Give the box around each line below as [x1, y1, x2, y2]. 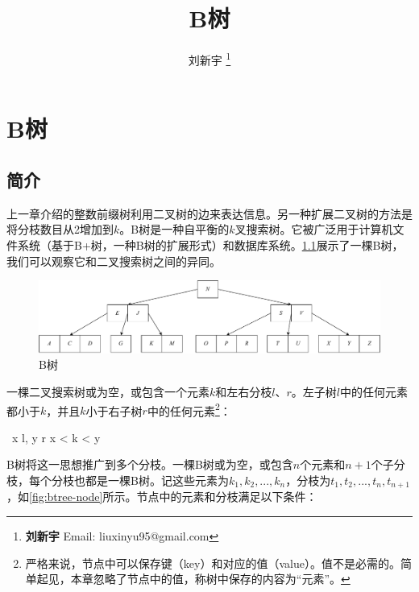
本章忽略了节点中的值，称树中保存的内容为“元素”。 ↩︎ [70, 570, 351, 587]
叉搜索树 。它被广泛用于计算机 [234, 221, 393, 238]
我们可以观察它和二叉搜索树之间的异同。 [6, 252, 221, 269]
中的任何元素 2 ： [147, 399, 231, 419]
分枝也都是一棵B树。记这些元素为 [51, 472, 229, 489]
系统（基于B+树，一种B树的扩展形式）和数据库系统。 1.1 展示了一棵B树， [17, 236, 404, 253]
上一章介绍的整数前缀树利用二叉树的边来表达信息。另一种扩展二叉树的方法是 [6, 205, 413, 221]
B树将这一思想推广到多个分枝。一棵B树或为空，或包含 [6, 456, 293, 473]
